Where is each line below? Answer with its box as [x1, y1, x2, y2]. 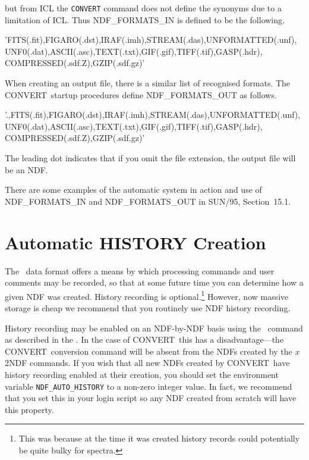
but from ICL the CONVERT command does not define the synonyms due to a [5, 2, 282, 14]
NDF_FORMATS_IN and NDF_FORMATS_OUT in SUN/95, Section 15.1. [5, 195, 291, 207]
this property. [5, 403, 54, 415]
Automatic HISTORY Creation [5, 230, 266, 254]
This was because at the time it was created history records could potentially [18, 432, 300, 445]
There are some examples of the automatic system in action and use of [5, 183, 262, 196]
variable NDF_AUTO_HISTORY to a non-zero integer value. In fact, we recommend [5, 380, 292, 392]
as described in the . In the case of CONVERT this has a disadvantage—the [5, 333, 284, 346]
